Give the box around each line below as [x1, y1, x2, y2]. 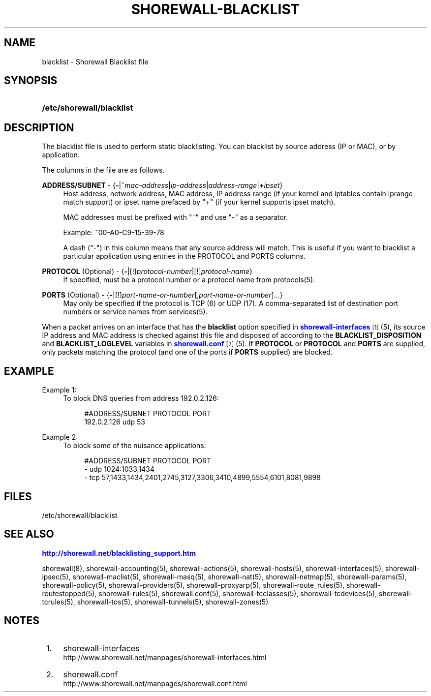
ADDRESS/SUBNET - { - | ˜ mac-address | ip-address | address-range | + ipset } [42, 181, 283, 190]
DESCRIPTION [4, 121, 74, 134]
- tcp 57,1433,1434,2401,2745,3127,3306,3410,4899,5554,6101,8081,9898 [84, 473, 321, 482]
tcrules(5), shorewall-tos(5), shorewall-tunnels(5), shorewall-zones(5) [42, 597, 269, 606]
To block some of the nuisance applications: [63, 441, 206, 450]
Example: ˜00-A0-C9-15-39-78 [63, 228, 164, 237]
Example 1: [42, 386, 77, 394]
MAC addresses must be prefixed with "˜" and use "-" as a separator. [63, 213, 288, 222]
